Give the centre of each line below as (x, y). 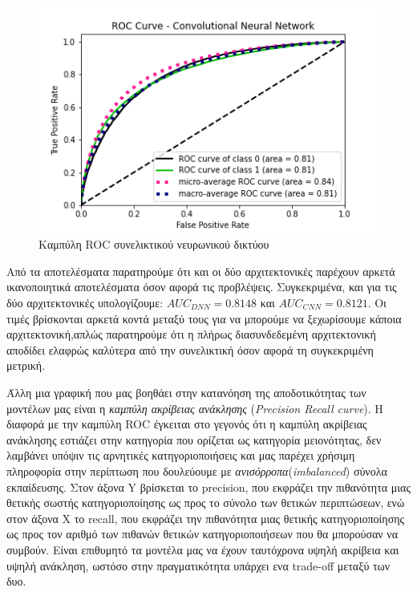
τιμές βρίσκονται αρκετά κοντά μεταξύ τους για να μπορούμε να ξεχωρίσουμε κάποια (204, 318)
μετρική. (26, 365)
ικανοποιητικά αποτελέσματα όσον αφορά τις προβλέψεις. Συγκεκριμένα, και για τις (202, 287)
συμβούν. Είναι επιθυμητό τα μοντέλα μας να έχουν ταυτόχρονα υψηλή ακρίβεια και (203, 549)
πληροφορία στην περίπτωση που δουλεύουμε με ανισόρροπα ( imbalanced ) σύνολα (197, 470)
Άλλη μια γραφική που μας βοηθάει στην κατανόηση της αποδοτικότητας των (186, 392)
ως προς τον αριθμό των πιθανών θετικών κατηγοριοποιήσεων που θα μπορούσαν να (202, 534)
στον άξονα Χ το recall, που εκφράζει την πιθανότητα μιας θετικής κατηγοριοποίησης (206, 518)
